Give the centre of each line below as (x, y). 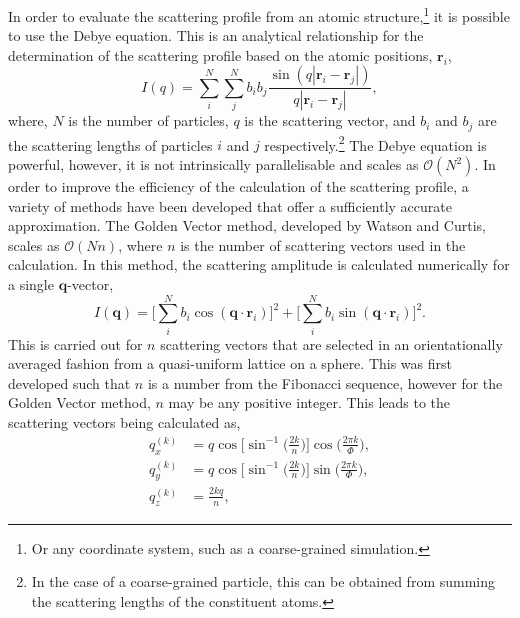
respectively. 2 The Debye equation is (375, 143)
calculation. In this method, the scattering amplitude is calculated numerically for (259, 264)
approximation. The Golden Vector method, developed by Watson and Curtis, (247, 225)
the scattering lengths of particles (110, 144)
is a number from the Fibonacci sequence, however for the (325, 382)
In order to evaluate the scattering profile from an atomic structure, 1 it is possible (259, 14)
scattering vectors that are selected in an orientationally (331, 343)
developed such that (69, 382)
